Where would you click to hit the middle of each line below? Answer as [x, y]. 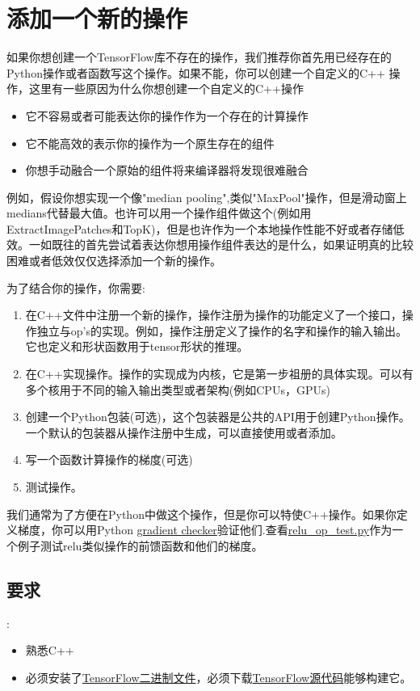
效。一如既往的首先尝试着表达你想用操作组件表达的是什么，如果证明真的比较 [210, 244]
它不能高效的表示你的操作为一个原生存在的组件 [150, 143]
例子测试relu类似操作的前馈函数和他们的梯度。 [140, 545]
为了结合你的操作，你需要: [76, 287]
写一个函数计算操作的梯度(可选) [109, 459]
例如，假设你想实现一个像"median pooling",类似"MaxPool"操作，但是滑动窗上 [207, 197]
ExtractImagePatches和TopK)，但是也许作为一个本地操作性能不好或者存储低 [206, 228]
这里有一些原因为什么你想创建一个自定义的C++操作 [166, 88]
